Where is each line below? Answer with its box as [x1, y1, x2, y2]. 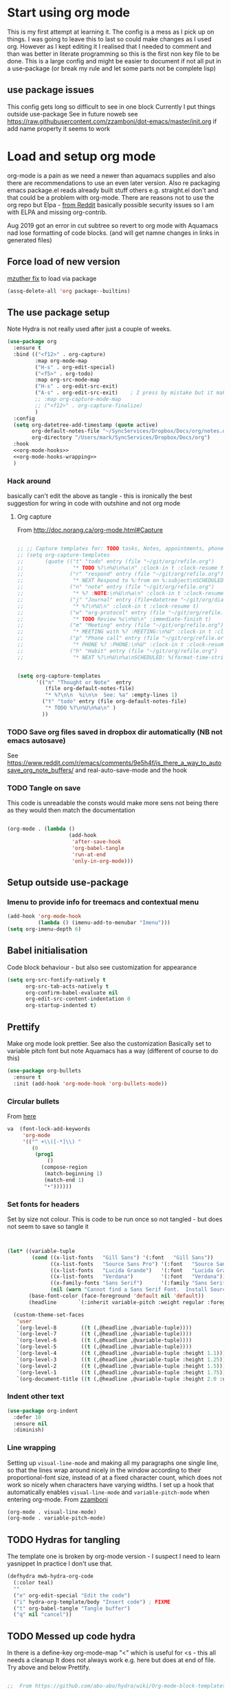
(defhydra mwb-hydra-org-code [7, 1573, 94, 1580]
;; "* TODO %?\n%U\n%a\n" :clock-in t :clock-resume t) [16, 564, 227, 571]
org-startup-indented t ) [25, 1002, 97, 1009]
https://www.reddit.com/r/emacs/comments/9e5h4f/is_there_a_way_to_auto [7, 759, 222, 767]
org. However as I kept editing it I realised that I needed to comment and [7, 42, 212, 50]
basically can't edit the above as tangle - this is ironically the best [7, 491, 192, 500]
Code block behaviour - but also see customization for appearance [7, 963, 197, 971]
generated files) [7, 236, 53, 244]
